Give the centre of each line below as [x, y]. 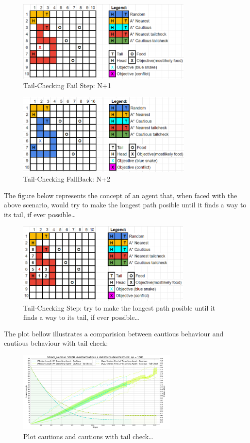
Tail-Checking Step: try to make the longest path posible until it [119, 307]
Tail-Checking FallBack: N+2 [67, 178]
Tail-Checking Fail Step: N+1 [67, 85]
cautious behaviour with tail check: [56, 343]
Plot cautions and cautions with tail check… [88, 436]
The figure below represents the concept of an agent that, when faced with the [121, 195]
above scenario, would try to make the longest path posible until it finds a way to [125, 205]
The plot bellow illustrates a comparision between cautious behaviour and [114, 333]
